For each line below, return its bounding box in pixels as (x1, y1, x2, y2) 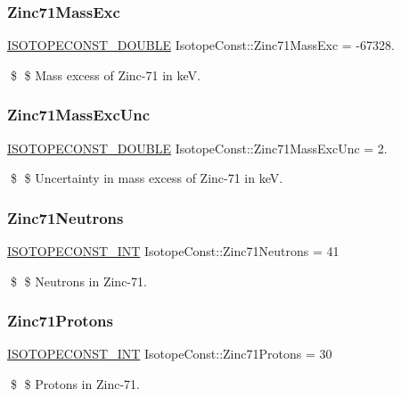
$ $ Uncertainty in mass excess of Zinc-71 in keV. (10, 169, 283, 187)
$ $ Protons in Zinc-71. (10, 375, 140, 393)
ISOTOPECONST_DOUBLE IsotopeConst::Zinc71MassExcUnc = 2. (7, 138, 388, 157)
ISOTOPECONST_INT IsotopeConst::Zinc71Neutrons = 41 (7, 242, 340, 261)
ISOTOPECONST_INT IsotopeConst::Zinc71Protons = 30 (7, 344, 332, 363)
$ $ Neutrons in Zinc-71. (10, 271, 147, 290)
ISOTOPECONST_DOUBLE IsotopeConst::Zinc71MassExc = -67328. (7, 36, 395, 54)
